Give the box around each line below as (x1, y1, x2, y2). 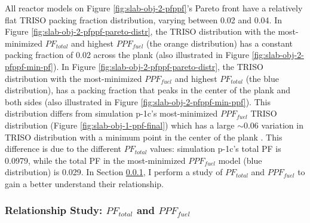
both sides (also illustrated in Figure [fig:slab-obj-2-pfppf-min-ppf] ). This (5, 95, 271, 108)
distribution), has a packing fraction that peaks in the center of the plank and (5, 84, 290, 96)
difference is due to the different (5, 142, 121, 155)
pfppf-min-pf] (5, 60, 53, 72)
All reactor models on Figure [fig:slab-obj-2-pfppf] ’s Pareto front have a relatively (5, 2, 303, 14)
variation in (261, 118, 303, 131)
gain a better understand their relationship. (5, 177, 164, 190)
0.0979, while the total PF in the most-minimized (5, 154, 186, 166)
